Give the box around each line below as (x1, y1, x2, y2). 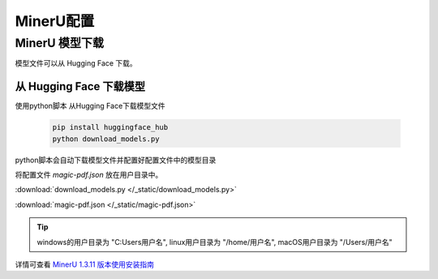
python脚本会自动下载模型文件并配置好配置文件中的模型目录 (15, 155, 217, 165)
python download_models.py (52, 134, 160, 144)
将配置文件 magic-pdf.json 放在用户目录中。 (15, 170, 163, 180)
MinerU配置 (15, 12, 95, 30)
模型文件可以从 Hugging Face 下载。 (15, 58, 137, 68)
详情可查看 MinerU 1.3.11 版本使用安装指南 (15, 260, 154, 269)
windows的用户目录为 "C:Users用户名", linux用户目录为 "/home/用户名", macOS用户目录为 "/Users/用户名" (36, 237, 393, 247)
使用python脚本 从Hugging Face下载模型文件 (15, 101, 165, 111)
